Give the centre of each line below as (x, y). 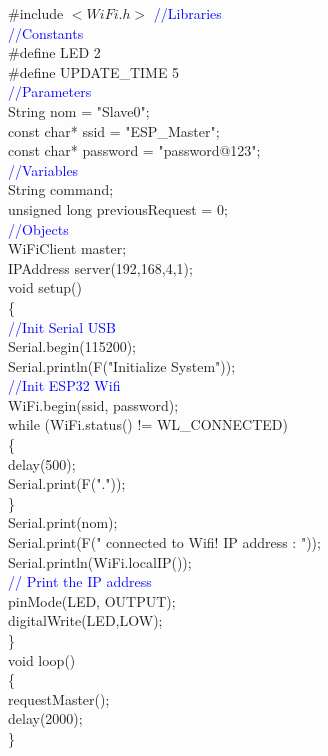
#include (36, 13)
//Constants (46, 32)
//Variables (43, 169)
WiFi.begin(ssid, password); (93, 404)
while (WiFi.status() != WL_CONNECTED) (148, 424)
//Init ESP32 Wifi (64, 385)
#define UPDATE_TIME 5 (94, 71)
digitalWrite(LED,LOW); (85, 620)
